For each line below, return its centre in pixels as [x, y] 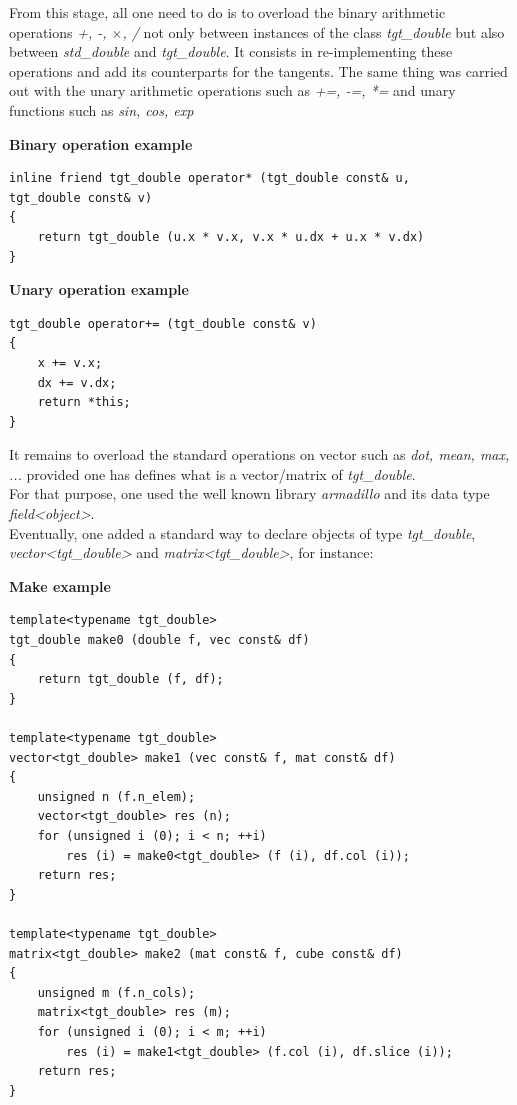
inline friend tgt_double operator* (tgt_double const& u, [209, 178]
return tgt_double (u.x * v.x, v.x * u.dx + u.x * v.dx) [231, 236]
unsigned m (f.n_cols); [116, 992]
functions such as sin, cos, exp [101, 109]
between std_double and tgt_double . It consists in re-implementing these [231, 51]
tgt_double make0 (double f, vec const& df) [159, 640]
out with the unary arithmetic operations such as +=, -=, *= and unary [232, 90]
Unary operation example [99, 289]
